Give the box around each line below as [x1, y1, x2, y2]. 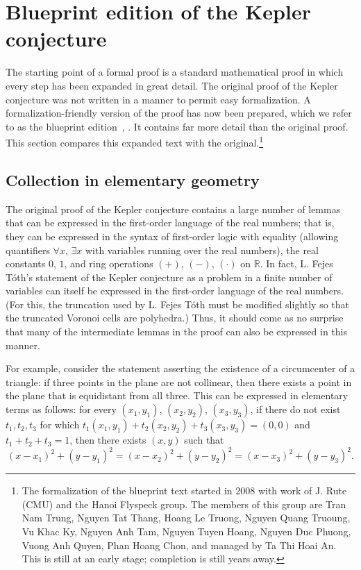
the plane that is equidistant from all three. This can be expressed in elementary [6, 388, 349, 403]
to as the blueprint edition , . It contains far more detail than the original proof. [6, 119, 349, 133]
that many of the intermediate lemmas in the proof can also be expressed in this [6, 324, 348, 339]
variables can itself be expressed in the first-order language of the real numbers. [6, 283, 344, 298]
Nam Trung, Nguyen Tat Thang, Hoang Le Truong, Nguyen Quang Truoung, [22, 510, 351, 525]
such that [184, 433, 224, 447]
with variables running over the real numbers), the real [85, 242, 319, 257]
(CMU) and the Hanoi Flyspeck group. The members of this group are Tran [22, 496, 346, 511]
